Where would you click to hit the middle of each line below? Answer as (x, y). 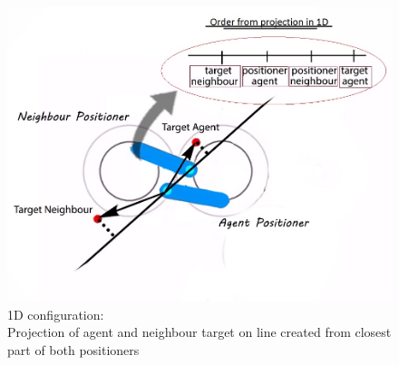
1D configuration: (56, 314)
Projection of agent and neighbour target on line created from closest (199, 332)
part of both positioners (73, 349)
